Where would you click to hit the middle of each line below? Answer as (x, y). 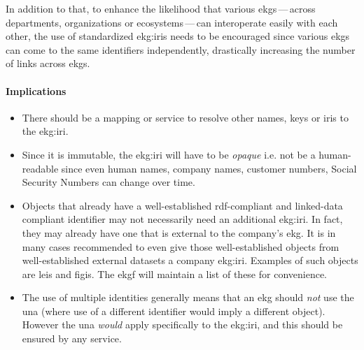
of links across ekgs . (48, 63)
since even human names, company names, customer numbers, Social (209, 168)
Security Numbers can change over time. (108, 182)
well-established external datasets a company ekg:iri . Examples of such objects (190, 260)
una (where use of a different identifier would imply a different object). (174, 311)
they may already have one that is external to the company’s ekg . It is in (179, 232)
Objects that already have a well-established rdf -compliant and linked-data (182, 205)
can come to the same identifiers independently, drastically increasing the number (181, 49)
